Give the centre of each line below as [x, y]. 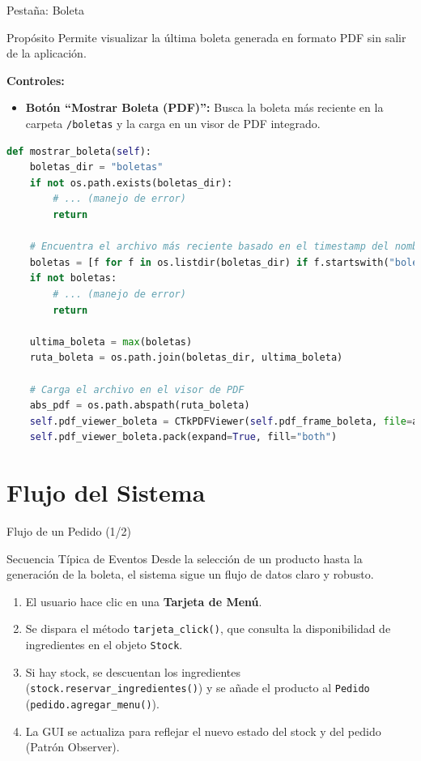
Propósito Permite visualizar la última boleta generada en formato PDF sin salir [206, 37]
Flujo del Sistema [106, 492]
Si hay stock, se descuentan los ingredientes [133, 671]
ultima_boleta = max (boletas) [111, 342]
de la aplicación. [47, 53]
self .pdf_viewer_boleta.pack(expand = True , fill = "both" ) [183, 437]
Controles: [36, 80]
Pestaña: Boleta [46, 10]
